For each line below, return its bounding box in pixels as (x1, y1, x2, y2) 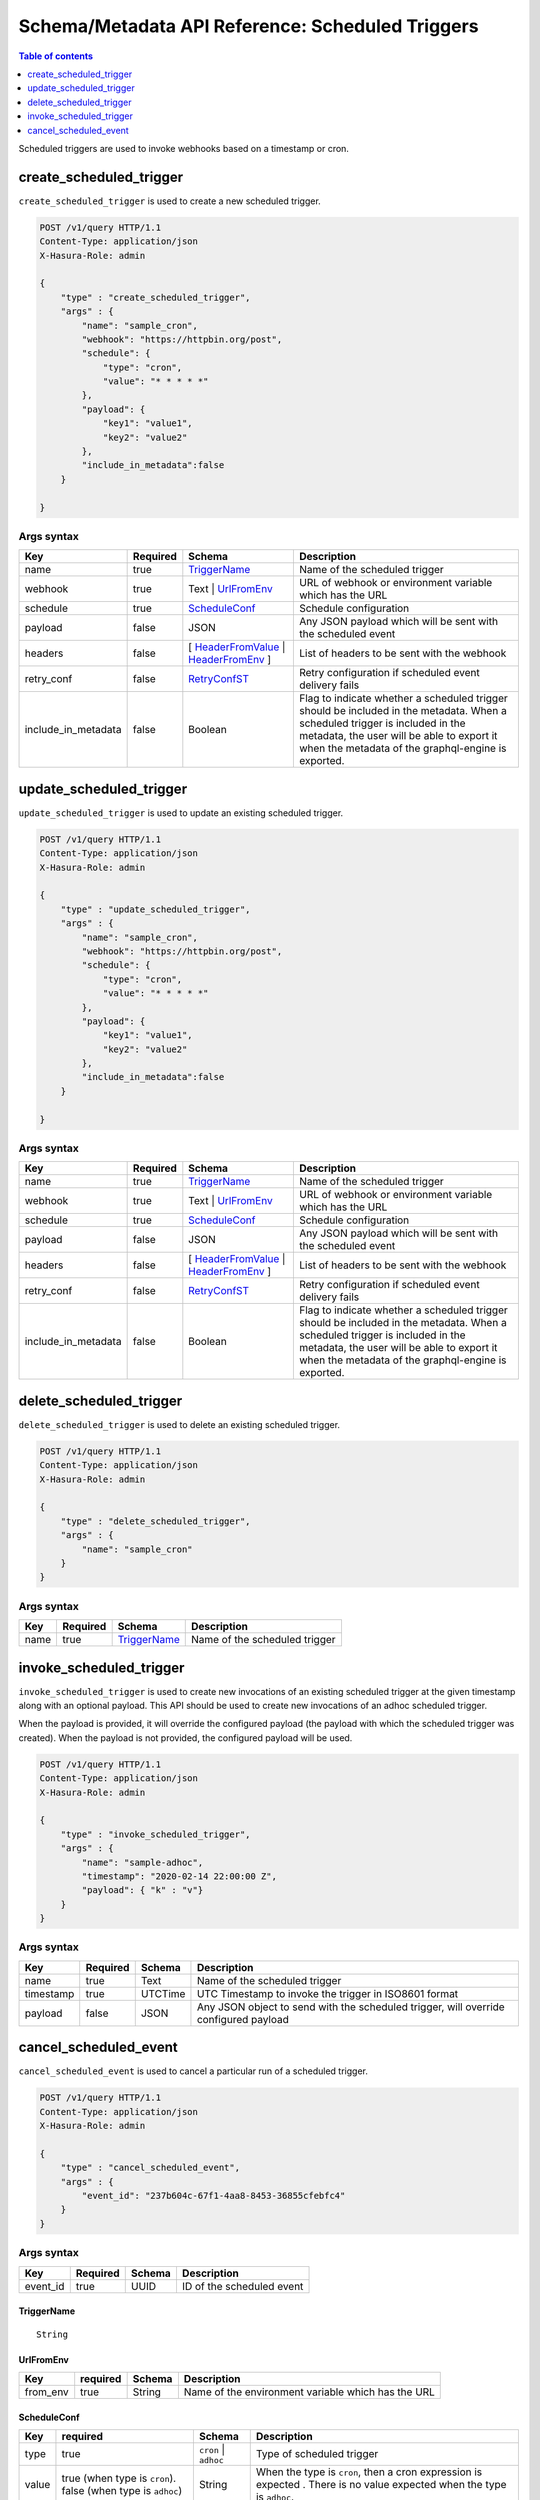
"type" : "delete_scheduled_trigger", (60, 1515, 251, 1527)
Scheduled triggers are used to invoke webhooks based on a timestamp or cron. (18, 142, 350, 154)
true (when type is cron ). (61, 2471, 177, 2485)
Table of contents (18, 50, 94, 62)
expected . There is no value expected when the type (255, 2477, 507, 2491)
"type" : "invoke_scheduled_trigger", (60, 1828, 251, 1840)
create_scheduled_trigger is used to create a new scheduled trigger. (18, 195, 322, 207)
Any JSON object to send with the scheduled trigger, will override (196, 2000, 505, 2014)
